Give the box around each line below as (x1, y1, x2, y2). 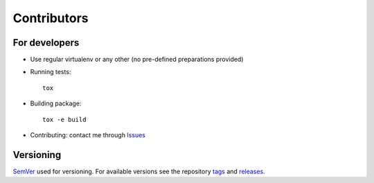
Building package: (30, 99, 82, 107)
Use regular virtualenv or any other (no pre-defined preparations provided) (30, 55, 244, 64)
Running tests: (30, 68, 71, 76)
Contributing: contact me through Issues (30, 131, 145, 139)
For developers (12, 37, 80, 49)
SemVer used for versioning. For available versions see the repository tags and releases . (12, 167, 266, 175)
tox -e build (42, 115, 87, 123)
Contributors (12, 10, 89, 26)
